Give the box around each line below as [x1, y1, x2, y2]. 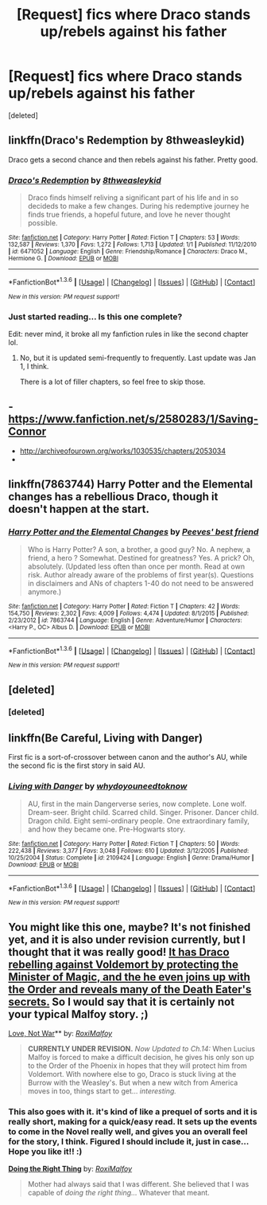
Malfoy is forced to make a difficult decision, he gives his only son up [27, 1053, 254, 1062]
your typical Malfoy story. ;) [8, 1007, 149, 1021]
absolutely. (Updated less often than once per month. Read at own [27, 561, 245, 571]
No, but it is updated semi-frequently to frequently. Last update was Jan [19, 353, 257, 362]
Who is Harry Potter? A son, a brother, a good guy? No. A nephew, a [27, 544, 251, 554]
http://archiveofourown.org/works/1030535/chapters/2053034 [19, 446, 226, 456]
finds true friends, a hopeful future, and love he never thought [27, 209, 230, 220]
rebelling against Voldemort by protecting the [8, 957, 238, 971]
